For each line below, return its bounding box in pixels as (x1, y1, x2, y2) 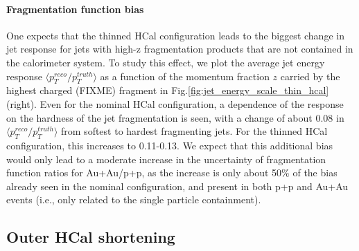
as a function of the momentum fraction (100, 68, 270, 83)
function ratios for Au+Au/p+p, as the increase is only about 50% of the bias (6, 165, 338, 180)
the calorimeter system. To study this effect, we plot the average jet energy (6, 55, 325, 69)
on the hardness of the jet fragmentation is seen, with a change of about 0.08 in (6, 110, 344, 124)
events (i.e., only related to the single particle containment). (6, 192, 261, 207)
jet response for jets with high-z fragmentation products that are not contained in (6, 41, 353, 56)
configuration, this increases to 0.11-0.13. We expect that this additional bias (6, 138, 333, 152)
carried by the (280, 68, 340, 83)
